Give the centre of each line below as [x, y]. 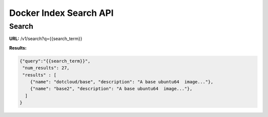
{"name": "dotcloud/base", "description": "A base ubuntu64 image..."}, [122, 82]
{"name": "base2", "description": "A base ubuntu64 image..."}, [111, 89]
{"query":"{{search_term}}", [55, 61]
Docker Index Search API [61, 13]
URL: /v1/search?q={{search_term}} [46, 39]
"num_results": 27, [46, 68]
